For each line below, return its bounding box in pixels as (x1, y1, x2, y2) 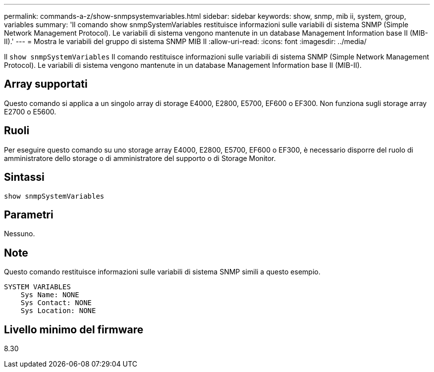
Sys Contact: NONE (20, 299, 92, 307)
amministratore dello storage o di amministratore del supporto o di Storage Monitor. (4, 154, 276, 162)
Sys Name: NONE (20, 291, 79, 299)
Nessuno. (4, 229, 35, 238)
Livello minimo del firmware (4, 323, 144, 336)
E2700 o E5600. (4, 107, 56, 116)
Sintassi (4, 171, 45, 184)
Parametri (4, 208, 54, 221)
